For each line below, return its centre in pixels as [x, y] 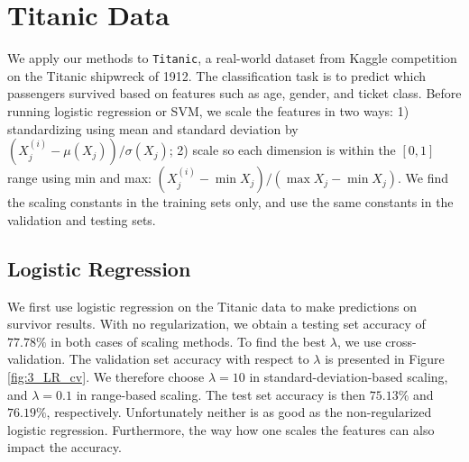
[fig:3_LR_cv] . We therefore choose [106, 376]
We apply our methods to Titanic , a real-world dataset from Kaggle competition [232, 58]
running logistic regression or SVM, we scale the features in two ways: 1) [208, 110]
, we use [359, 341]
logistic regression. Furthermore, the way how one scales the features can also [221, 429]
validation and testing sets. [82, 219]
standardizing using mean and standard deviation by [153, 128]
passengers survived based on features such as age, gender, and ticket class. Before [234, 93]
